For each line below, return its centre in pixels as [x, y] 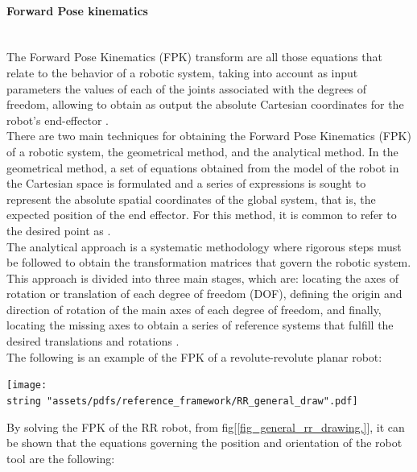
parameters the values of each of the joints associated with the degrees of [186, 88]
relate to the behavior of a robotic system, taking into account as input [182, 72]
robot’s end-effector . [58, 120]
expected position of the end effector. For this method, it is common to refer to [202, 215]
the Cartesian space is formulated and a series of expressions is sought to [186, 183]
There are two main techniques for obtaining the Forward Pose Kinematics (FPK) [209, 136]
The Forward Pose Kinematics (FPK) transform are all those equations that [194, 57]
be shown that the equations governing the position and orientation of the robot [204, 443]
